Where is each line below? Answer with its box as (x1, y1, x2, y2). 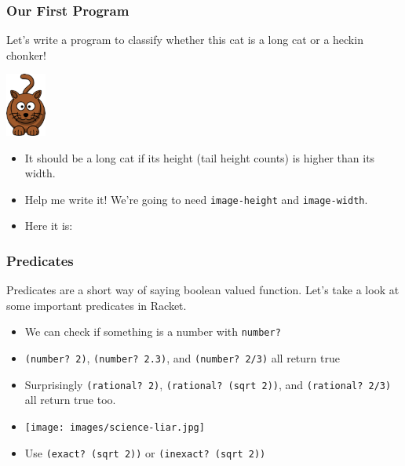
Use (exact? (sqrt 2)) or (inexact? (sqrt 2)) (24, 444, 266, 461)
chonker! (6, 46, 46, 63)
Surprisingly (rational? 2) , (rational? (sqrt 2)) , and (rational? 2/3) (24, 376, 392, 392)
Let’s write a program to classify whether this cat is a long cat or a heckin (6, 31, 363, 48)
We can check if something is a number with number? (24, 323, 281, 340)
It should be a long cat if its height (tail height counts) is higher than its (24, 149, 375, 166)
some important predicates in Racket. (6, 297, 187, 313)
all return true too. (24, 391, 116, 408)
